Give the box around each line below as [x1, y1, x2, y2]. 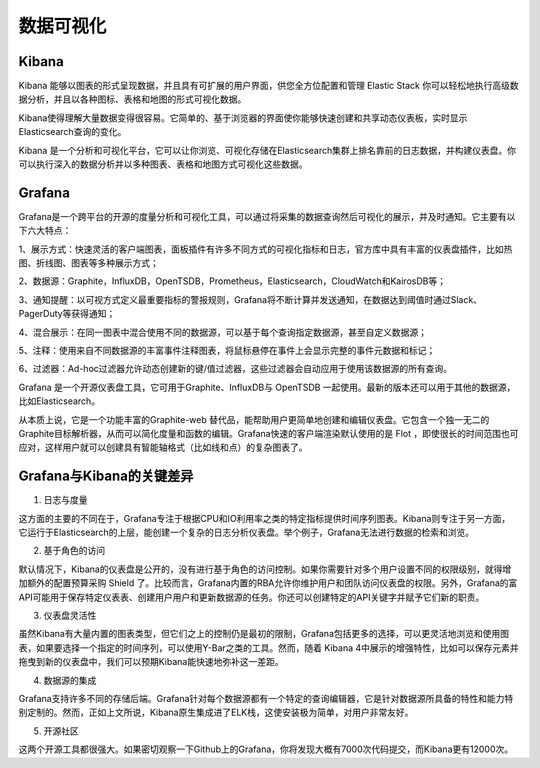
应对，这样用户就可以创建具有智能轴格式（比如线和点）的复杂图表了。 [18, 441, 308, 454]
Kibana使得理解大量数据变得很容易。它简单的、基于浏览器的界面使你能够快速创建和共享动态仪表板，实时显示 [18, 111, 468, 124]
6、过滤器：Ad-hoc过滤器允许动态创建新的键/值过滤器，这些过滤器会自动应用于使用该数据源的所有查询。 [18, 363, 453, 375]
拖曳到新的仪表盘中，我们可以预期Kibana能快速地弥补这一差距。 [18, 656, 284, 668]
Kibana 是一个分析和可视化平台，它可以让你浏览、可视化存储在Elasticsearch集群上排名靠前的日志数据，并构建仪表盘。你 [18, 144, 517, 156]
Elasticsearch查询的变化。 [18, 126, 127, 138]
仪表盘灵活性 [43, 610, 97, 622]
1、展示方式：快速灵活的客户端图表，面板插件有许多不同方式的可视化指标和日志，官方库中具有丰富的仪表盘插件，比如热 [18, 243, 513, 255]
